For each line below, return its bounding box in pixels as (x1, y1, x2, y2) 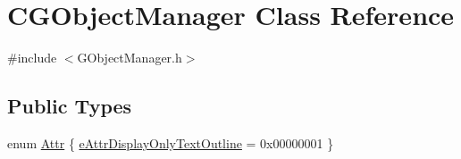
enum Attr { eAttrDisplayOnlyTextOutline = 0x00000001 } (7, 133, 334, 152)
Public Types (7, 92, 132, 120)
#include (7, 48, 57, 67)
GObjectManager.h (77, 48, 182, 67)
